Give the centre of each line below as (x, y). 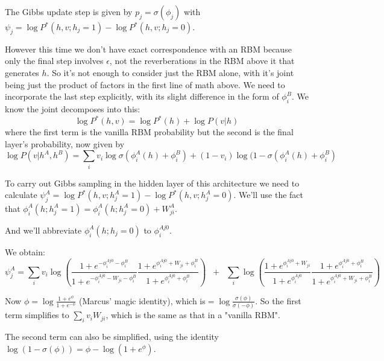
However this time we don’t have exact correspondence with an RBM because (148, 49)
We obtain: (25, 251)
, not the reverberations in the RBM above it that (202, 61)
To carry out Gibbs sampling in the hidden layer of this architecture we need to (152, 183)
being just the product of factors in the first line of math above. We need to (145, 84)
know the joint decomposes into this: (73, 108)
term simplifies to (37, 315)
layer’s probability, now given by (65, 143)
